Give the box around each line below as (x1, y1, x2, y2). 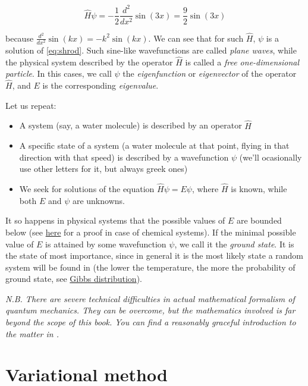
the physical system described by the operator (5, 55, 173, 68)
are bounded (237, 214, 282, 227)
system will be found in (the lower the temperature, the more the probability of (5, 261, 296, 273)
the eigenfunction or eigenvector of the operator (122, 67, 297, 80)
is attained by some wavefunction (45, 237, 166, 250)
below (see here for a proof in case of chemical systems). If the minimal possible (5, 225, 296, 238)
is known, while (231, 183, 287, 195)
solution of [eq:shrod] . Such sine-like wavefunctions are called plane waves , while (5, 43, 297, 56)
